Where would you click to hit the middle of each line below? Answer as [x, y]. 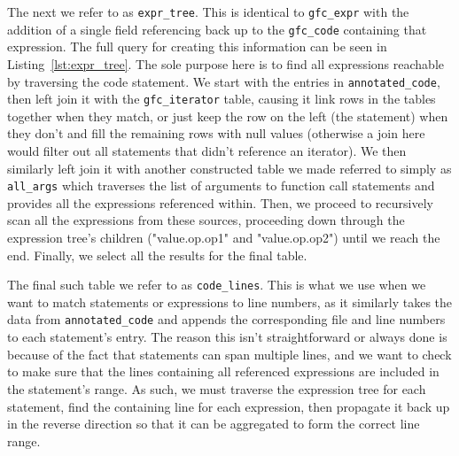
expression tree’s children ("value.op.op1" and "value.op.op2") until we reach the [224, 238]
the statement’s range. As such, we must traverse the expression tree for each [217, 388]
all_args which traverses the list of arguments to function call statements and [221, 185]
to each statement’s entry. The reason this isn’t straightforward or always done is [227, 337]
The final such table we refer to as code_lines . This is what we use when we [217, 285]
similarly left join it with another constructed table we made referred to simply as [229, 168]
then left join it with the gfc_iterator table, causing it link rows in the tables [222, 99]
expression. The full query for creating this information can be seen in [197, 46]
